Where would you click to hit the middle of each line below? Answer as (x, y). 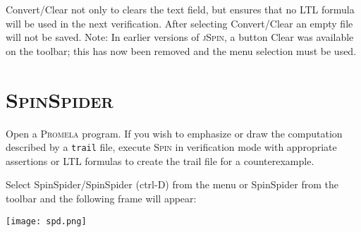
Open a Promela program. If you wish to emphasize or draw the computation (174, 133)
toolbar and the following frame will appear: (101, 198)
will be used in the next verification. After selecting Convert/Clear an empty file (179, 23)
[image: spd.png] (46, 221)
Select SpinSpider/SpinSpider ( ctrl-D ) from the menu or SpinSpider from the (172, 184)
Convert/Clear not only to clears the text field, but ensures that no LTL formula (180, 9)
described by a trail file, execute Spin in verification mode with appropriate (171, 147)
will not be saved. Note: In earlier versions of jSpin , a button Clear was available (180, 37)
